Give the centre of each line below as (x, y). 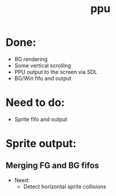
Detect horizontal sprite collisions (65, 186)
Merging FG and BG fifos (53, 166)
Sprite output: (41, 144)
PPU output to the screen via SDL (56, 72)
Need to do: (35, 103)
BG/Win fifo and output (43, 78)
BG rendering (31, 59)
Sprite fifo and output (41, 119)
